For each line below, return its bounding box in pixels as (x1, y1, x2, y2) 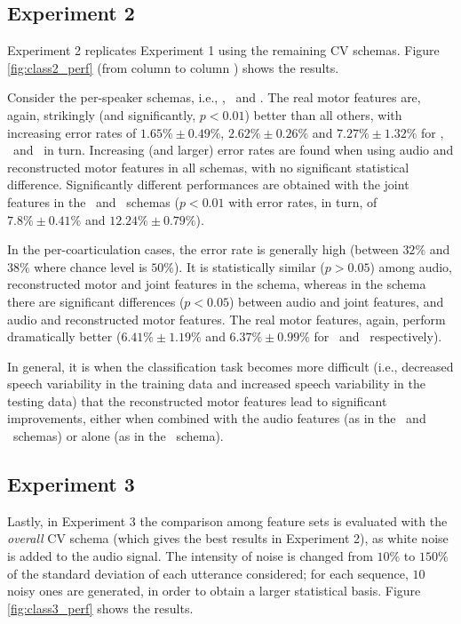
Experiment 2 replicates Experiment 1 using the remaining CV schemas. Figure (7, 41, 440, 60)
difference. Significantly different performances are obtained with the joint (7, 175, 409, 194)
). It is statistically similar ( (173, 257, 325, 276)
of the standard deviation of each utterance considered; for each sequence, (7, 564, 409, 582)
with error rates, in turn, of (228, 192, 378, 211)
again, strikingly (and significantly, (7, 105, 196, 124)
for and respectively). (314, 327, 442, 346)
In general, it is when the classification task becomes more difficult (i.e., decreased (7, 356, 454, 375)
